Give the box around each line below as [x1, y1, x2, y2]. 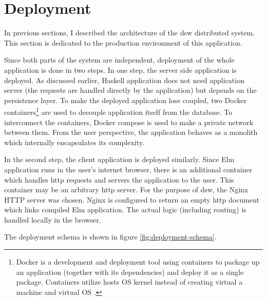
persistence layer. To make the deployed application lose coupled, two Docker [4, 94, 247, 105]
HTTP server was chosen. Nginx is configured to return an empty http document [4, 194, 259, 205]
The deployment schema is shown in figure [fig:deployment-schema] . [4, 231, 217, 242]
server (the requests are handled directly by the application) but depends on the [4, 85, 257, 95]
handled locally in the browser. [4, 214, 101, 225]
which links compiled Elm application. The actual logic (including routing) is [4, 204, 246, 215]
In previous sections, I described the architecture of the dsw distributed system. [4, 27, 255, 38]
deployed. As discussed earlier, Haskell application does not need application [4, 74, 244, 85]
